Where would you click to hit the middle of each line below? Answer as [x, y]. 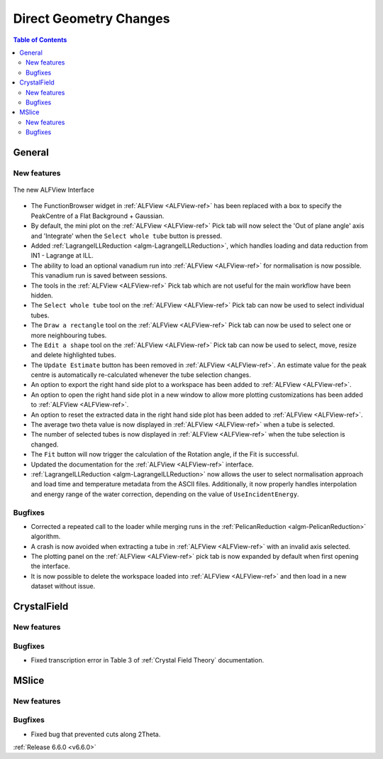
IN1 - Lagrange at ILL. [62, 256]
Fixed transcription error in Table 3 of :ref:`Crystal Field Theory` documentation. [148, 660]
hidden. [42, 295]
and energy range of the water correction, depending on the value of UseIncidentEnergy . [165, 494]
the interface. [50, 566]
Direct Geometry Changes [91, 18]
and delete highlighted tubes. [73, 355]
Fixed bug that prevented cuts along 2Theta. [96, 734]
